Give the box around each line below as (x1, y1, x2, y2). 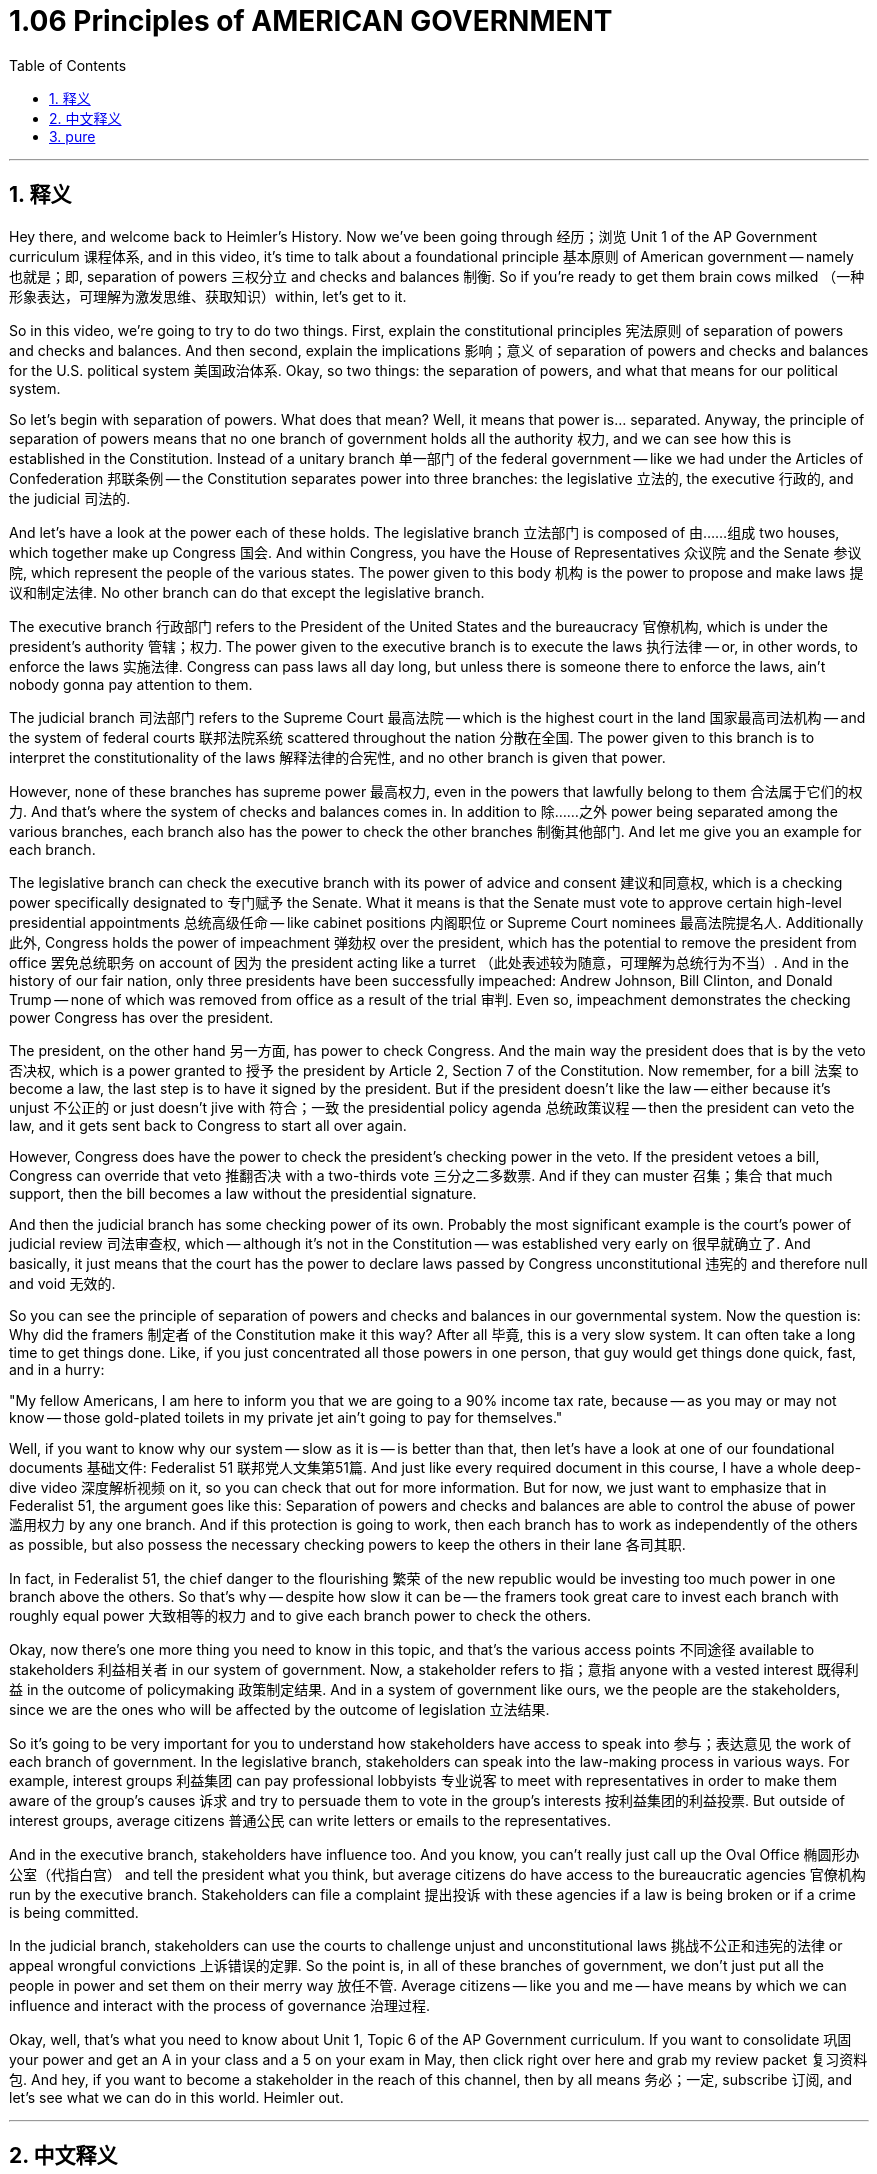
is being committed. (9, 1903, 139, 1921)
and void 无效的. (9, 1274, 116, 1292)
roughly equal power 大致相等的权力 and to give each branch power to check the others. (9, 1606, 592, 1624)
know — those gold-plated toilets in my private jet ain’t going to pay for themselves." (9, 1408, 563, 1426)
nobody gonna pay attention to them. (9, 675, 253, 693)
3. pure (49, 127, 96, 145)
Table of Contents (9, 56, 127, 74)
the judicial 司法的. (9, 489, 131, 507)
